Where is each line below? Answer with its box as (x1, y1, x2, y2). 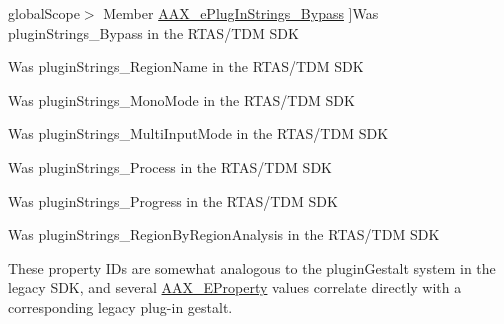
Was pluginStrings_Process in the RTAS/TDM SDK (8, 156, 332, 177)
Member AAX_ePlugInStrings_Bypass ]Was (103, 3, 379, 23)
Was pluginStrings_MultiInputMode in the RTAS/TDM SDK (8, 123, 389, 144)
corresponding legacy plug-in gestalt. (8, 296, 233, 317)
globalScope (8, 3, 80, 23)
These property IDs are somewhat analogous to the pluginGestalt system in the (8, 257, 496, 278)
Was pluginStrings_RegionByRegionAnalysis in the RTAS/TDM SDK (8, 224, 440, 245)
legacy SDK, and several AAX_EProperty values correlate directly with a (8, 277, 462, 298)
